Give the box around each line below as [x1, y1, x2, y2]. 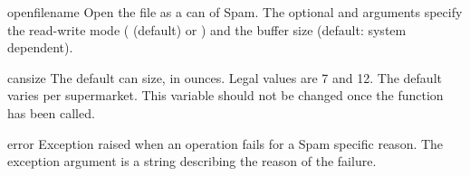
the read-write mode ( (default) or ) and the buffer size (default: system [7, 20, 407, 39]
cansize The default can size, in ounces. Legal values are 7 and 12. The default [7, 68, 442, 87]
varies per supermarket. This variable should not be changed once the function [7, 86, 444, 105]
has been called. [7, 103, 95, 122]
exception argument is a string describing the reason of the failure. [7, 152, 377, 171]
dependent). [7, 38, 73, 57]
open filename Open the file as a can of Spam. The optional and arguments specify [7, 3, 463, 21]
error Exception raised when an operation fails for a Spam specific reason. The [7, 134, 444, 153]
